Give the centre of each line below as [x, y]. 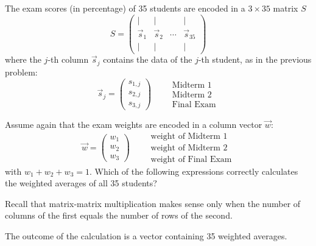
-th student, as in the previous [255, 59]
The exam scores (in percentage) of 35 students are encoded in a [125, 8]
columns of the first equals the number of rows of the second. [119, 215]
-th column [68, 59]
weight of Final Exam [191, 159]
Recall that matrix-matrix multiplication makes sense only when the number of [153, 203]
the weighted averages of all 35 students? [81, 183]
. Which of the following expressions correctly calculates [194, 171]
